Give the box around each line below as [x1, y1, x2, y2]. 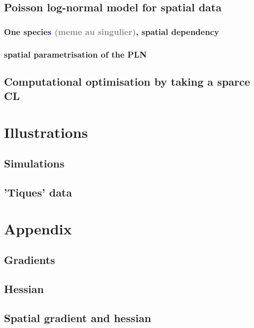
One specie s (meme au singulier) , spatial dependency [4, 25, 219, 37]
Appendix [4, 218, 72, 238]
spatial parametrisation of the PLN [4, 48, 147, 60]
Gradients [4, 252, 55, 267]
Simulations [4, 156, 65, 171]
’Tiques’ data [4, 185, 72, 200]
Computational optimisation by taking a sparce [4, 73, 250, 89]
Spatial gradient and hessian [4, 310, 151, 325]
